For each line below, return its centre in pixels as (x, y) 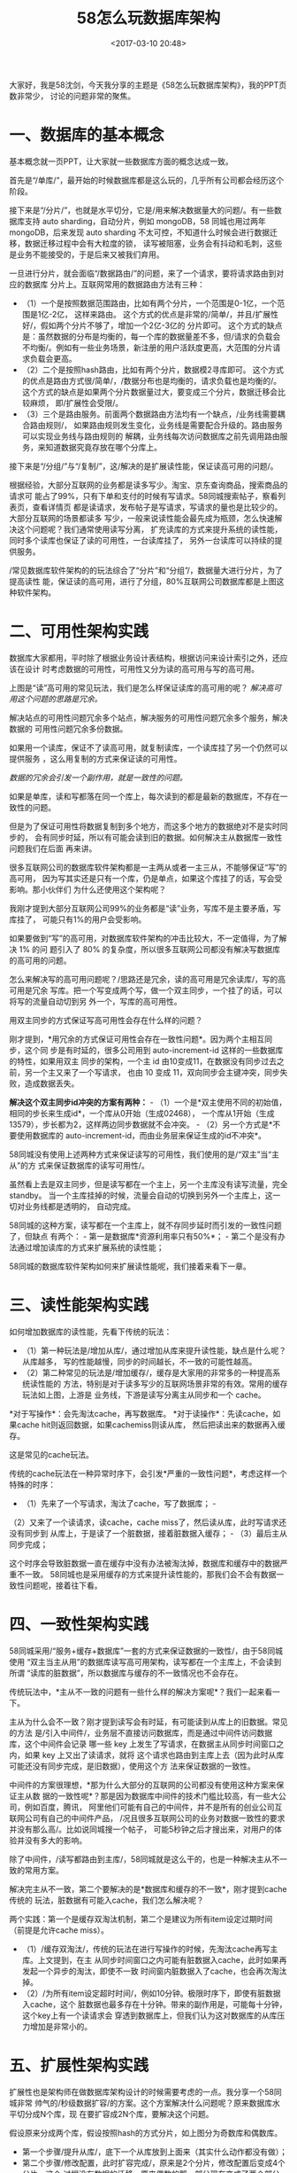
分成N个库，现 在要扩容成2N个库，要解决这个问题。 (119, 2114)
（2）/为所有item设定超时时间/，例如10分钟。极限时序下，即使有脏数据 (151, 1993)
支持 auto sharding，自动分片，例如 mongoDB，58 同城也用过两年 (145, 221)
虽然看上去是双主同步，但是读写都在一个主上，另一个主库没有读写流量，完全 (148, 1184)
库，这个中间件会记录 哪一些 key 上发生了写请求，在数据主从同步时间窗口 (143, 1744)
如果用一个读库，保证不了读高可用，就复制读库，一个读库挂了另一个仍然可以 (148, 747)
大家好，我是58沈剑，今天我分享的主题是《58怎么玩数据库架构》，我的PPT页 (148, 84)
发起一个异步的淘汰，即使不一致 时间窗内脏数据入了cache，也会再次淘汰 (154, 1971)
